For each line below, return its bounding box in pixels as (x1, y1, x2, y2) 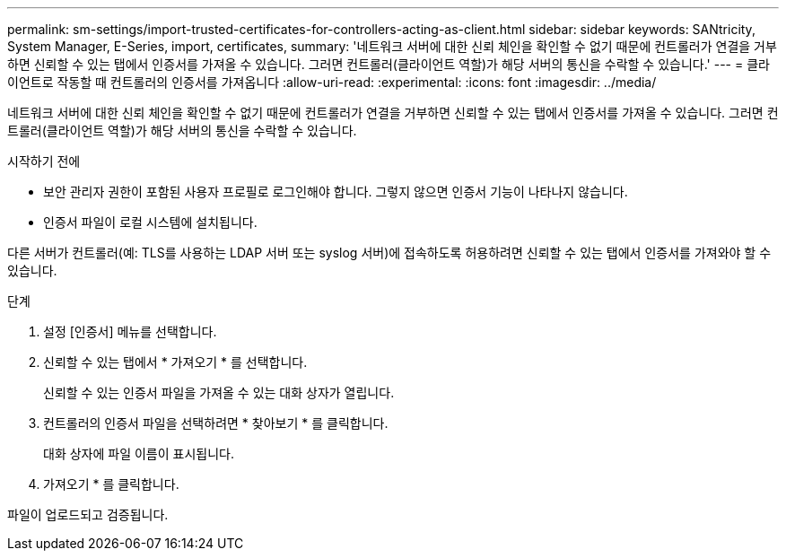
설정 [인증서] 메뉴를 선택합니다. (43, 324, 217, 339)
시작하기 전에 (7, 153, 81, 169)
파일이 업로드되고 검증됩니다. (7, 507, 169, 522)
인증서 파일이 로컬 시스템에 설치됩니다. (43, 214, 258, 230)
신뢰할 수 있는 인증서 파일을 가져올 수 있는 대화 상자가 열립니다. (43, 385, 395, 400)
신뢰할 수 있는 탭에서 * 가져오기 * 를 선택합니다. (43, 354, 308, 370)
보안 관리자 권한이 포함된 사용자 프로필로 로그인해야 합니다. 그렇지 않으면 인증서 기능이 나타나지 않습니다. (43, 184, 628, 199)
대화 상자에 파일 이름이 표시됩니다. (43, 446, 234, 461)
